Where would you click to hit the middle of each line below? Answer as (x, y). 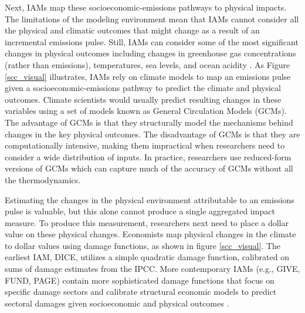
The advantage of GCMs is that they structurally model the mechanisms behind (149, 122)
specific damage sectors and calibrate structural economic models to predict (141, 292)
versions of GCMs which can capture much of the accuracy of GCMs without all (149, 168)
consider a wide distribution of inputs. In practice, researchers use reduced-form (148, 156)
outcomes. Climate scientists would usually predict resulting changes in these (143, 99)
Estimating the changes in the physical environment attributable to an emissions (150, 199)
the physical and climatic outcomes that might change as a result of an (132, 30)
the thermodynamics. (43, 179)
